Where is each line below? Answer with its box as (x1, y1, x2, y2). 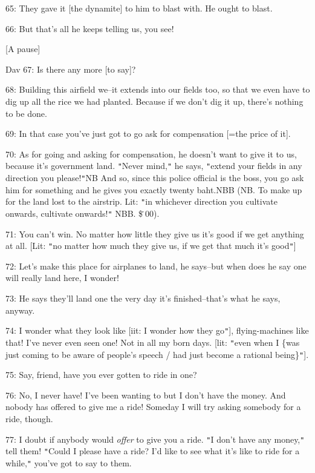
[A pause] (5, 42, 41, 55)
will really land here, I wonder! (5, 271, 119, 284)
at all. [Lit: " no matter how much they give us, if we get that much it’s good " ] (5, 239, 296, 252)
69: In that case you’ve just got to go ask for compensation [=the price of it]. (5, 127, 291, 140)
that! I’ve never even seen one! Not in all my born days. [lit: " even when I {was (5, 336, 300, 348)
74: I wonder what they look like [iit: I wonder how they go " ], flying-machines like (5, 324, 309, 337)
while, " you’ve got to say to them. (5, 456, 132, 469)
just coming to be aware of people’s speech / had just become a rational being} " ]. (5, 348, 309, 360)
